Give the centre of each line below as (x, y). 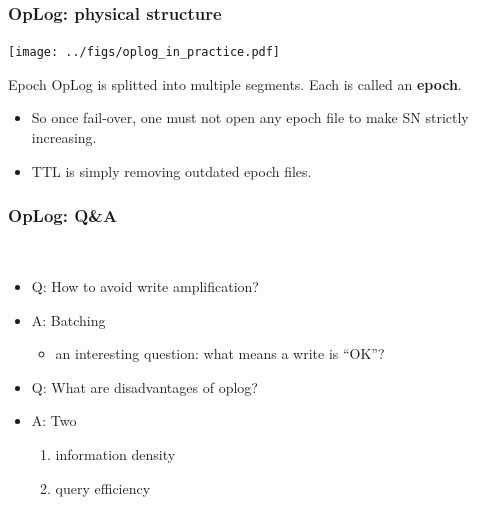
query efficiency (103, 487)
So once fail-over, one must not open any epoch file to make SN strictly (250, 117)
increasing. (64, 137)
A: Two (54, 420)
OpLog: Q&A (63, 215)
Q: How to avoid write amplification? (145, 286)
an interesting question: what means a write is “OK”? (220, 353)
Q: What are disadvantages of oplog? (144, 386)
